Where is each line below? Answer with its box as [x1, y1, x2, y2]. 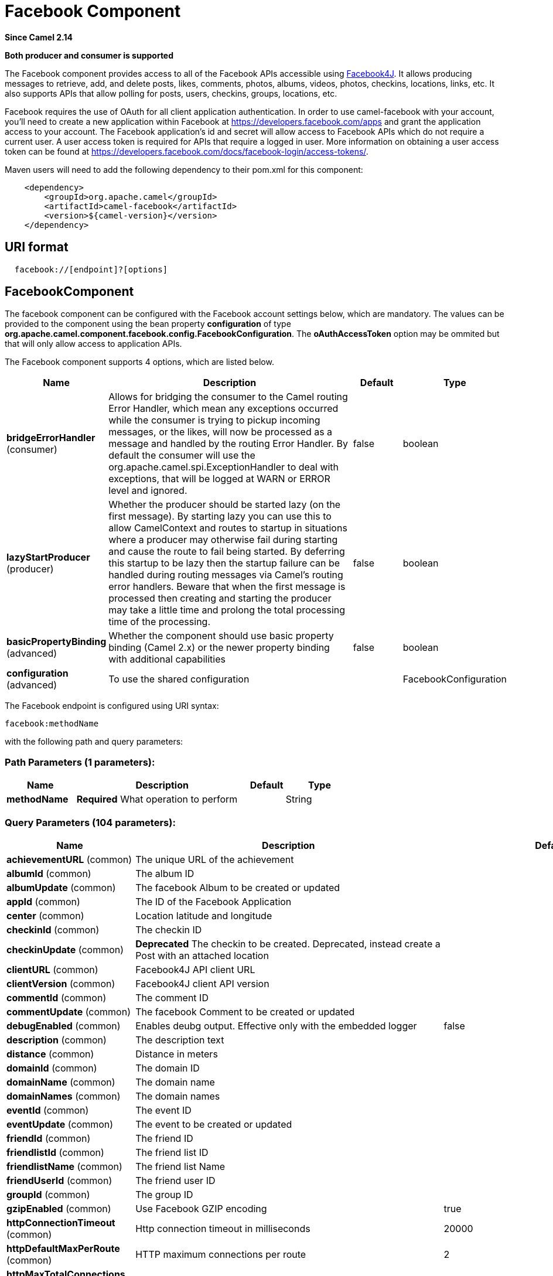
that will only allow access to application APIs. [5, 339, 182, 349]
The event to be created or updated [135, 1118, 292, 1130]
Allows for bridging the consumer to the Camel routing [108, 391, 348, 403]
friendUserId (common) [6, 1174, 112, 1186]
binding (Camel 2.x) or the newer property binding [108, 642, 330, 654]
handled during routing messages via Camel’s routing [108, 569, 343, 581]
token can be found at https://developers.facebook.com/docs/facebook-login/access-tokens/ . [5, 146, 368, 156]
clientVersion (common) [6, 977, 115, 990]
